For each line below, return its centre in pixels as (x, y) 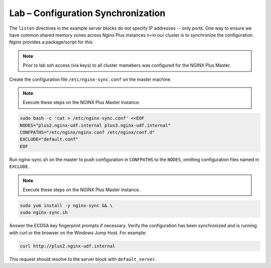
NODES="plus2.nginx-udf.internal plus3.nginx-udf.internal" (95, 125)
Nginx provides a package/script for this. (51, 42)
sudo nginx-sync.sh (44, 213)
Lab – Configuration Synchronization (87, 13)
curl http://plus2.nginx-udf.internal (67, 246)
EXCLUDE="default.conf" (49, 139)
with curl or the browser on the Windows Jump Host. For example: (78, 233)
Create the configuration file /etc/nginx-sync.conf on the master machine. (90, 79)
